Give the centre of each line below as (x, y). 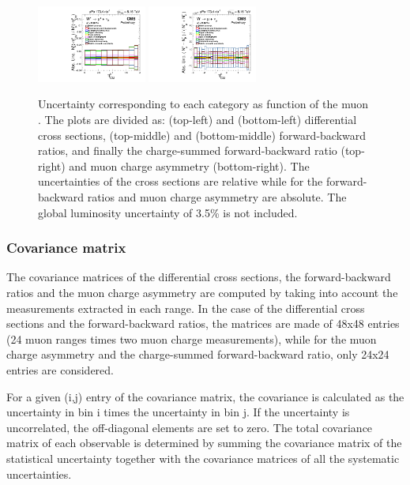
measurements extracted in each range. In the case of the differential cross (186, 308)
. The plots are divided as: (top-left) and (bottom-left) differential (197, 120)
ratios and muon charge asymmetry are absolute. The (217, 197)
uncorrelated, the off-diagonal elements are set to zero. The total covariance (190, 427)
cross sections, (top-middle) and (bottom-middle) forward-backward (202, 135)
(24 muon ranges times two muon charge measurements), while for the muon (192, 338)
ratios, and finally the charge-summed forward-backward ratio (188, 150)
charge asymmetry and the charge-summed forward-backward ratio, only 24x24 (198, 354)
